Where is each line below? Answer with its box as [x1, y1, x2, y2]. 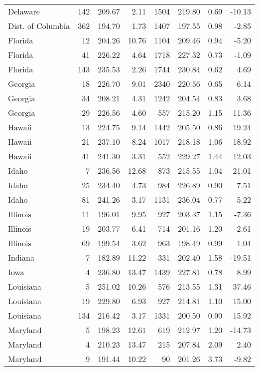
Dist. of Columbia [8, 20, 70, 31]
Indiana [8, 252, 34, 263]
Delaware [8, 5, 40, 17]
